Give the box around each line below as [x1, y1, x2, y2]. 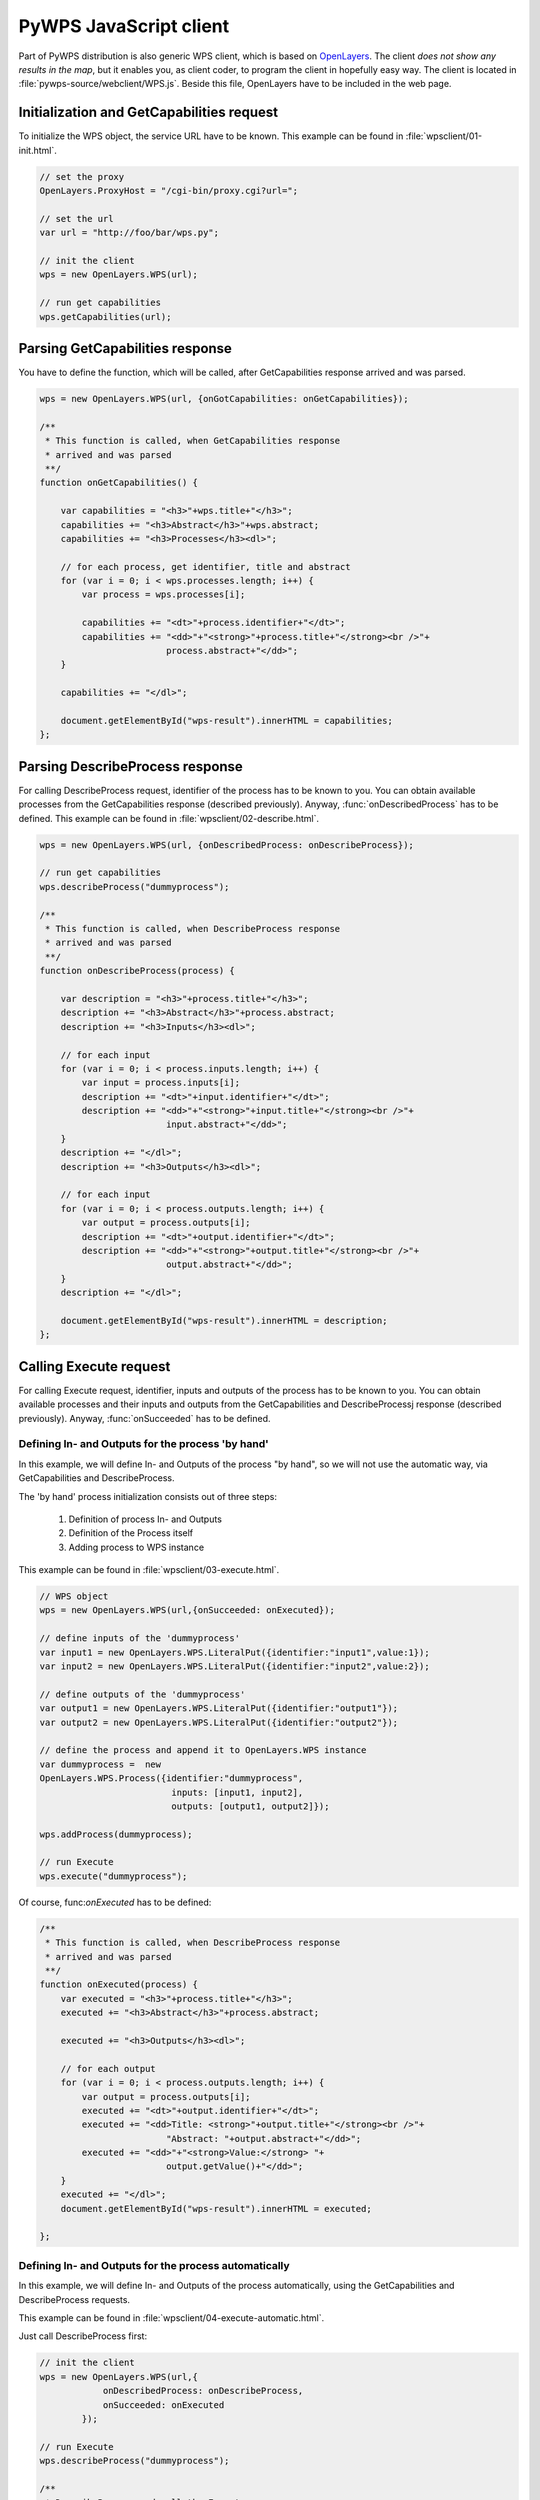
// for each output [60, 2063, 157, 2074]
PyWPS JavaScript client [18, 15, 230, 37]
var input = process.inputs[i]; [81, 1077, 240, 1089]
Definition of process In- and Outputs [68, 1513, 222, 1525]
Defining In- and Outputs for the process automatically [18, 2258, 290, 2272]
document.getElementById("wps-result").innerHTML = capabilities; [60, 715, 394, 726]
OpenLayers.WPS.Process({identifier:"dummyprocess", [39, 1773, 304, 1784]
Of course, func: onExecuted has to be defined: [18, 1896, 212, 1908]
